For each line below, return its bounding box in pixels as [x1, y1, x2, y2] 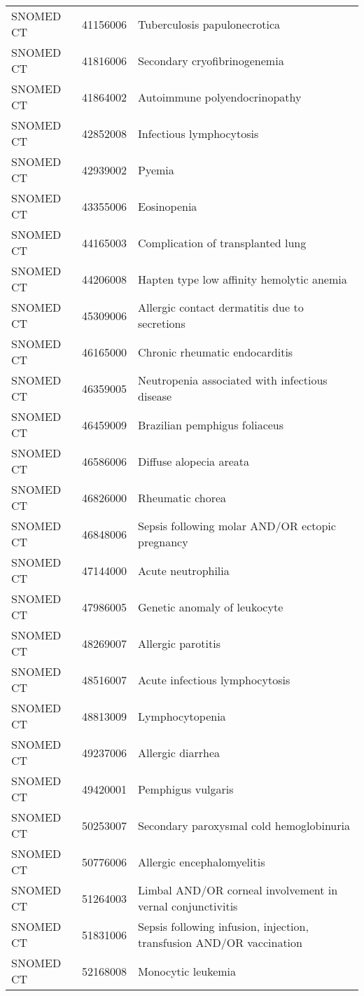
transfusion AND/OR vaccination [138, 934, 302, 950]
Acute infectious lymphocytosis [138, 671, 290, 688]
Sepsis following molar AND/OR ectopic [138, 518, 336, 534]
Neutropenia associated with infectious [138, 372, 328, 388]
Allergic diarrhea [138, 744, 220, 761]
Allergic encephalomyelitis [138, 853, 265, 870]
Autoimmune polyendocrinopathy [138, 88, 302, 105]
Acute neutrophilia [138, 562, 230, 579]
